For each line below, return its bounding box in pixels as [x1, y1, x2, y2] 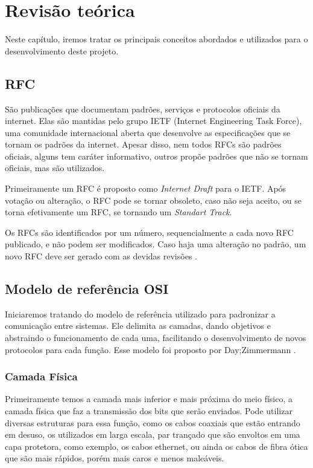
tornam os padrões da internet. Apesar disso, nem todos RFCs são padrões [5, 138, 282, 151]
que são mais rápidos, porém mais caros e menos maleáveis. [5, 452, 224, 464]
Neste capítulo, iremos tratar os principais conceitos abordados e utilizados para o [5, 33, 308, 45]
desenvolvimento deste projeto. [5, 44, 119, 57]
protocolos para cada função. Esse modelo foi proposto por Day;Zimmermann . [5, 343, 296, 356]
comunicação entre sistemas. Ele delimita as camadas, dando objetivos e [5, 319, 271, 332]
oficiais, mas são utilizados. [5, 161, 105, 174]
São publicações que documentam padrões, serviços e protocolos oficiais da [5, 102, 280, 115]
